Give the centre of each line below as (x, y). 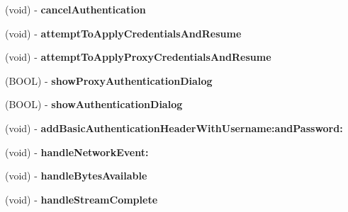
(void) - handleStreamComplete (82, 199)
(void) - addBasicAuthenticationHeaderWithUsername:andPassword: (174, 128)
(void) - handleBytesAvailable (76, 176)
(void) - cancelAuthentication (75, 9)
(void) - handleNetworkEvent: (77, 152)
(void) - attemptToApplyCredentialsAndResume (123, 33)
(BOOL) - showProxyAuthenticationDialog (109, 80)
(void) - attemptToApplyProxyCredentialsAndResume (138, 57)
